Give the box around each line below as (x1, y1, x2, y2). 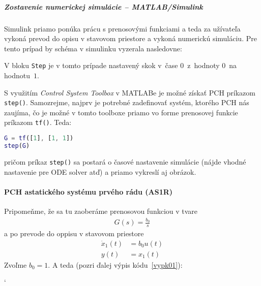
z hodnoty (187, 60, 220, 71)
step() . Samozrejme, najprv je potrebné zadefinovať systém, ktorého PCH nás (4, 97, 249, 108)
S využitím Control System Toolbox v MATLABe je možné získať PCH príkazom (4, 87, 255, 98)
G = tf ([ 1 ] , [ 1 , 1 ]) (4, 135, 74, 142)
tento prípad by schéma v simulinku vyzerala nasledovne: (4, 43, 182, 53)
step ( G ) (4, 142, 30, 149)
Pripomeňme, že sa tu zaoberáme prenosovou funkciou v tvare (4, 205, 198, 216)
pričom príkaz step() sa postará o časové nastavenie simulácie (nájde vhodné (4, 156, 246, 167)
